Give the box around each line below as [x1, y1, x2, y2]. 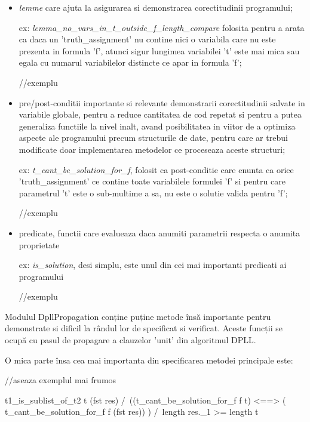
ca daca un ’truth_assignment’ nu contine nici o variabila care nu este [19, 33, 276, 45]
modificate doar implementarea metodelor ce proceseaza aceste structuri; [19, 143, 286, 155]
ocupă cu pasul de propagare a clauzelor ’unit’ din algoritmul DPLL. [5, 334, 256, 346]
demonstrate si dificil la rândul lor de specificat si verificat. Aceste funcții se [5, 322, 283, 334]
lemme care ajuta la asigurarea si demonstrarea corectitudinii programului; [19, 1, 293, 13]
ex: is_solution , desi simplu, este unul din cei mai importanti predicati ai [19, 258, 287, 271]
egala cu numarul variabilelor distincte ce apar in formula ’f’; [19, 56, 242, 69]
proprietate [19, 238, 60, 251]
